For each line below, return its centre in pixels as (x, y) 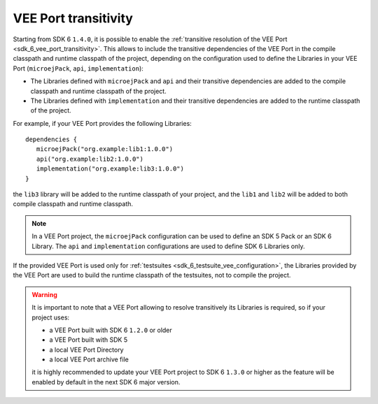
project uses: (51, 317)
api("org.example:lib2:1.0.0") (90, 159)
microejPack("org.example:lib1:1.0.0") (105, 149)
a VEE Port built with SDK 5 (89, 340)
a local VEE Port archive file (89, 359)
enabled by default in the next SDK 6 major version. (106, 382)
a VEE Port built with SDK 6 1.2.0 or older (111, 330)
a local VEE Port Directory (86, 349)
